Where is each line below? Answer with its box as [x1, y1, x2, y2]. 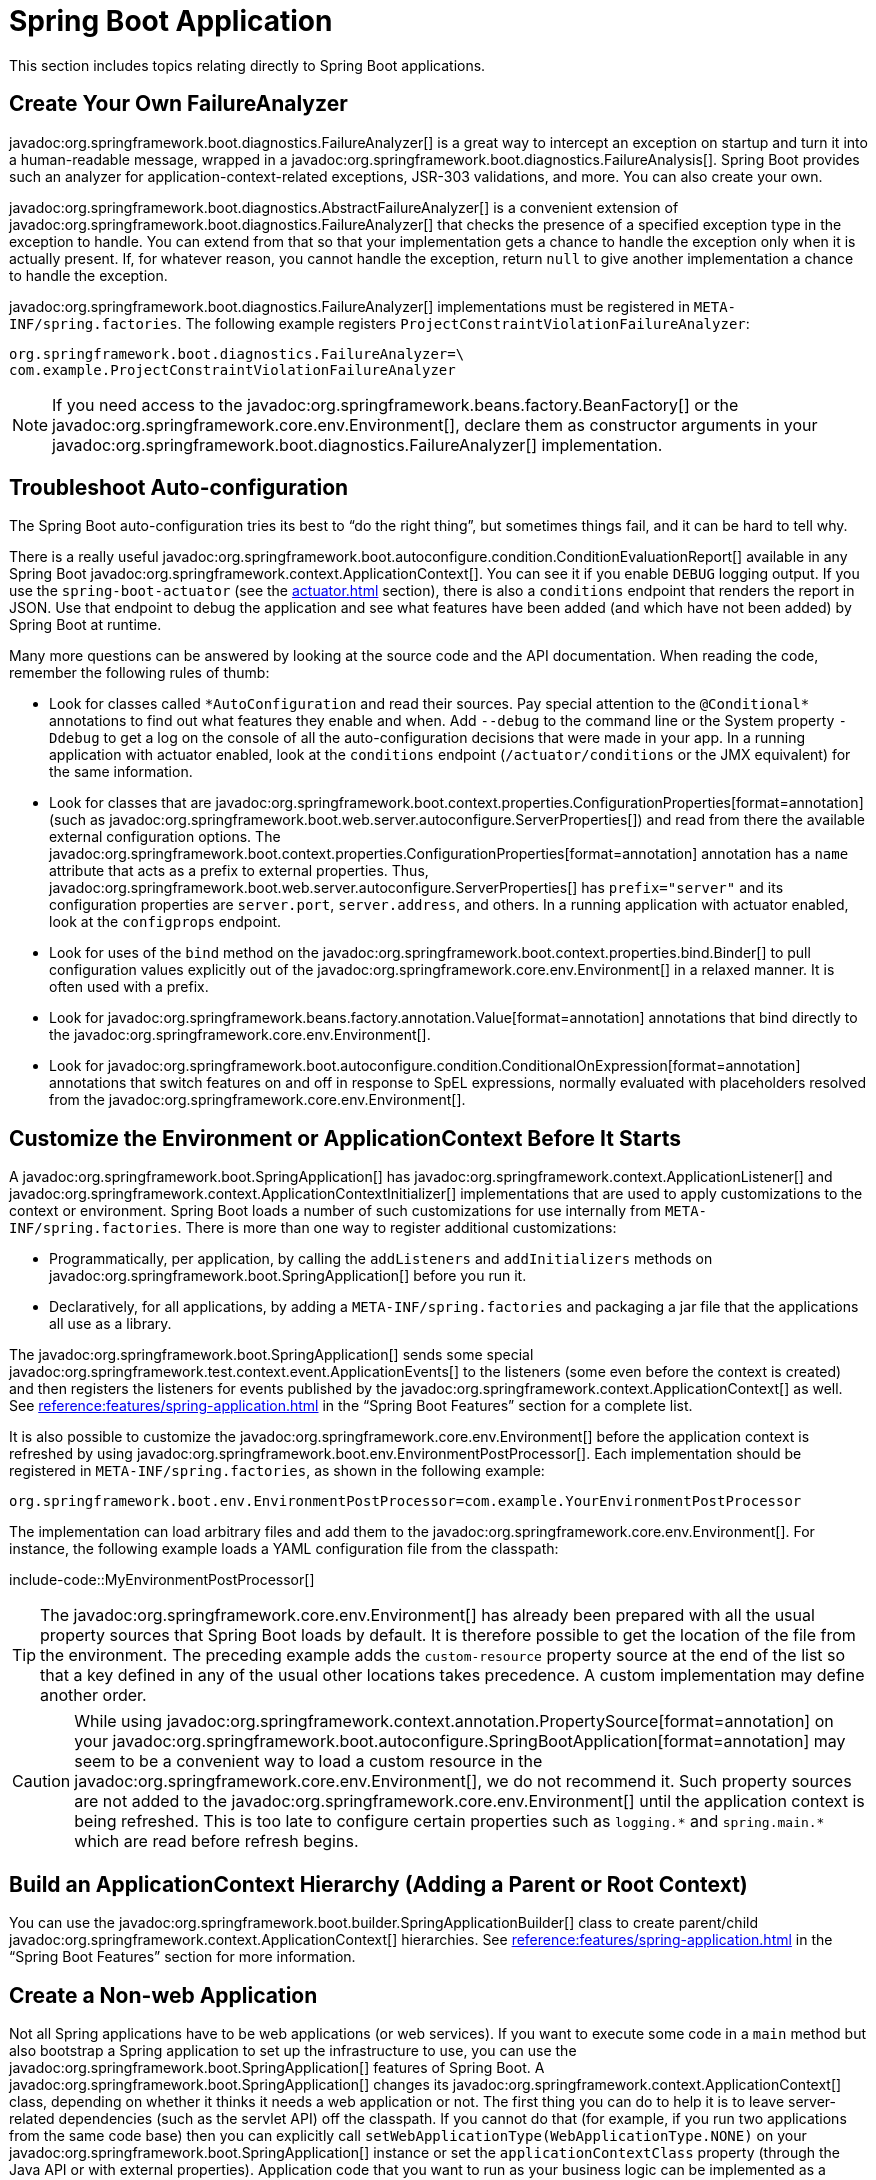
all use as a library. [49, 1315, 172, 1333]
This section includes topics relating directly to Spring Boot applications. [9, 56, 486, 74]
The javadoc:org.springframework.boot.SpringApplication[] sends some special [9, 1346, 534, 1364]
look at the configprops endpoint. [49, 913, 282, 931]
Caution [12, 1771, 71, 1792]
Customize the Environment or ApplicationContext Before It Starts [9, 1125, 681, 1151]
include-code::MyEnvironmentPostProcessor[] [9, 1571, 315, 1589]
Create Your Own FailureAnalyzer [9, 91, 348, 117]
